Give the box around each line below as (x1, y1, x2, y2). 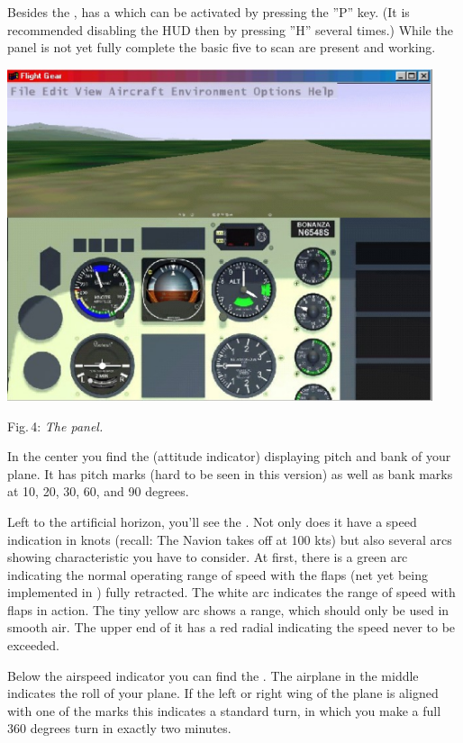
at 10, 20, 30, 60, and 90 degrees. (7, 482, 189, 501)
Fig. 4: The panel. (7, 416, 104, 435)
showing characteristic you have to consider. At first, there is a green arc (7, 548, 408, 566)
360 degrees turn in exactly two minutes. (7, 719, 231, 738)
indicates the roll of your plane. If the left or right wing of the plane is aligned (7, 684, 439, 702)
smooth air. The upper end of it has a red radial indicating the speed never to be (7, 618, 456, 637)
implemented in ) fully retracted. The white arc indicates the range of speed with (7, 583, 456, 602)
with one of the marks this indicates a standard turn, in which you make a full (7, 701, 441, 720)
